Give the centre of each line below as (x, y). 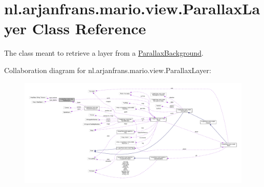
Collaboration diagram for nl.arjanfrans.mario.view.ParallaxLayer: (108, 70)
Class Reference (89, 28)
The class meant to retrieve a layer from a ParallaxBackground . (104, 53)
